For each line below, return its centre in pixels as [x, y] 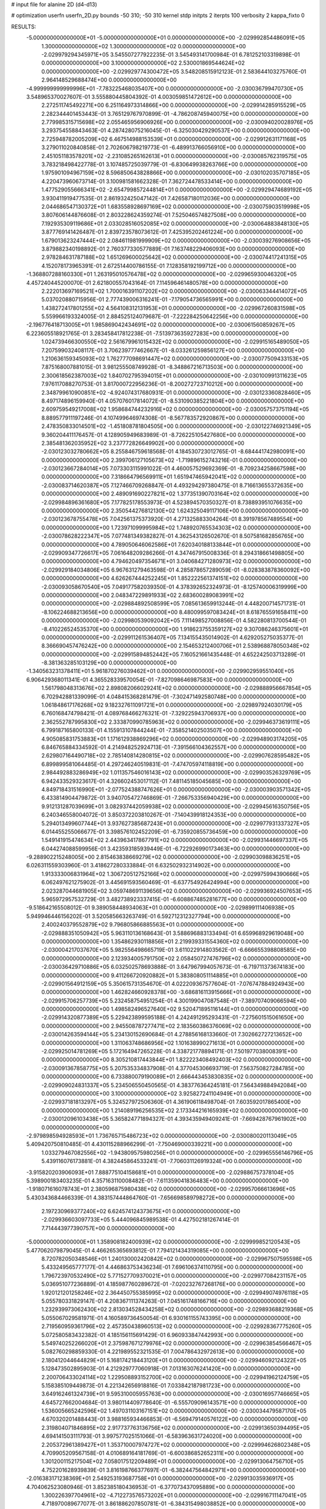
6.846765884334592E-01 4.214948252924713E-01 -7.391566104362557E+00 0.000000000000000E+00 [174, 747]
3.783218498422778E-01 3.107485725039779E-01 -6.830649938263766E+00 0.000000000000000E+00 [174, 164]
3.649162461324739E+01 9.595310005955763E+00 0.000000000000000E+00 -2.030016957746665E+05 [176, 1394]
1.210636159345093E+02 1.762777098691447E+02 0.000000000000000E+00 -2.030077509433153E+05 [175, 359]
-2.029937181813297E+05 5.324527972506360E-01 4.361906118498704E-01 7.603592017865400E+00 [171, 1102]
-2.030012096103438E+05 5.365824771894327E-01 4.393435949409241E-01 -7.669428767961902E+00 [174, 1119]
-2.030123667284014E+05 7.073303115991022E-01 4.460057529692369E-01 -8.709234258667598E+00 [174, 468]
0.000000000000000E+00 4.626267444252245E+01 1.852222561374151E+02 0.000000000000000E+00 [175, 578]
